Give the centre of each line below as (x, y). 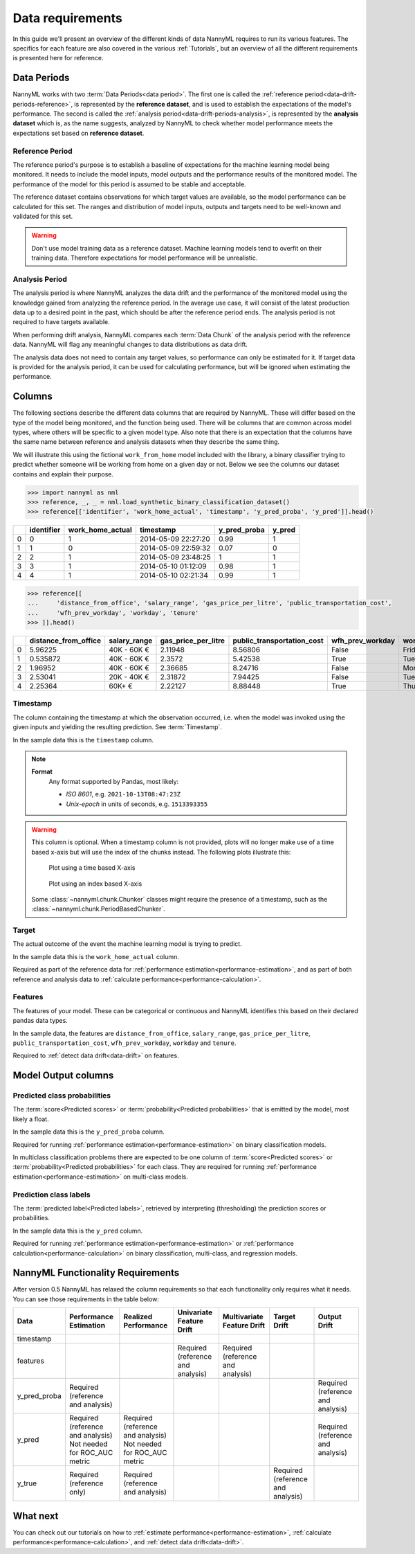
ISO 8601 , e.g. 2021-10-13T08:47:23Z (123, 794)
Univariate (195, 1312)
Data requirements (67, 18)
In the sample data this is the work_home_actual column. (96, 956)
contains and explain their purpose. (63, 474)
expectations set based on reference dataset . (79, 133)
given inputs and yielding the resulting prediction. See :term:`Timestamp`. (118, 727)
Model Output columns (63, 1076)
